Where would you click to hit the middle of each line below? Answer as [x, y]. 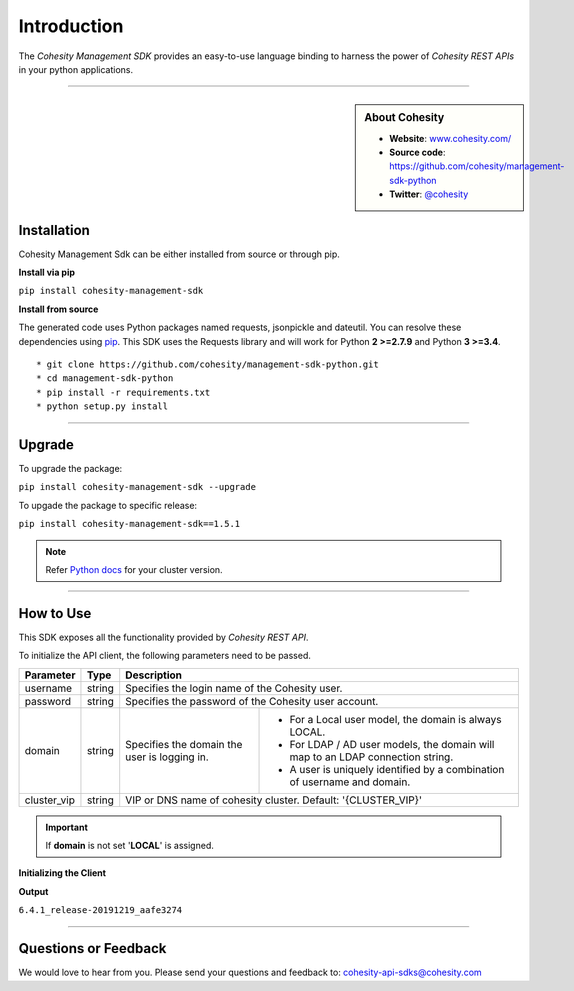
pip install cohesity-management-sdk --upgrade [137, 487]
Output [33, 891]
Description [154, 675]
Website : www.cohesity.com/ [450, 138]
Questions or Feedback [92, 948]
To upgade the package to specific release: [108, 505]
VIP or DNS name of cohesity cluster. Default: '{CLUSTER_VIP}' [274, 800]
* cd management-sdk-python [105, 378]
